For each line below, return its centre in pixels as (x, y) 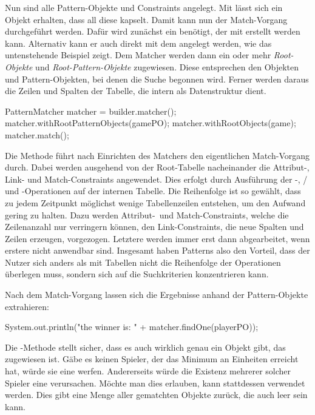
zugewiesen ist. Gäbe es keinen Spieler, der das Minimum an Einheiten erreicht (152, 359)
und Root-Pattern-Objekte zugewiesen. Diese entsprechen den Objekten (167, 66)
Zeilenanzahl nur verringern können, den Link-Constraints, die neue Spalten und (154, 227)
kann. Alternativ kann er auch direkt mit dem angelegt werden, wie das (138, 43)
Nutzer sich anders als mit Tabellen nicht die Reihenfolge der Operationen (143, 262)
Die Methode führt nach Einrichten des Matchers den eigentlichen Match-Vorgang (157, 155)
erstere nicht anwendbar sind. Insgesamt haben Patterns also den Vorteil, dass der (157, 250)
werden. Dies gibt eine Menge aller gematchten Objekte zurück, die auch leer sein (156, 395)
